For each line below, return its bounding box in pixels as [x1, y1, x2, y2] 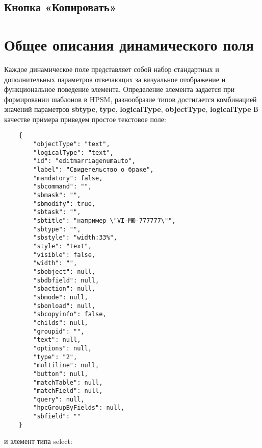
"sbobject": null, [33, 268, 95, 275]
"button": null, [33, 370, 88, 378]
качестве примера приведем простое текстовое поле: [4, 113, 166, 124]
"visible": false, [33, 251, 95, 258]
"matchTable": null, [33, 379, 103, 386]
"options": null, [33, 344, 92, 352]
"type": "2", [33, 353, 77, 361]
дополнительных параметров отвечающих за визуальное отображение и [4, 74, 226, 84]
